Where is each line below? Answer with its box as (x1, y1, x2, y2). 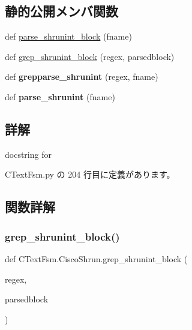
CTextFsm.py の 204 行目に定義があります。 (5, 168, 175, 181)
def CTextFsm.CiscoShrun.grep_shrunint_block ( (5, 252, 188, 265)
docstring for (5, 148, 52, 160)
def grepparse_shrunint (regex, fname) (5, 70, 158, 83)
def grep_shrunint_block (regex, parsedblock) (5, 50, 175, 62)
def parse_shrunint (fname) (5, 90, 115, 103)
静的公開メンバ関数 (5, 2, 118, 20)
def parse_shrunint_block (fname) (5, 30, 132, 43)
